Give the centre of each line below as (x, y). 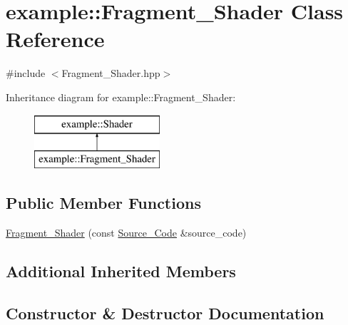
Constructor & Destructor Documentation (165, 313)
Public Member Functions (103, 203)
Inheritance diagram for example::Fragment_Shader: (121, 97)
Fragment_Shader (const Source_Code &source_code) (126, 232)
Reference (55, 39)
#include (26, 73)
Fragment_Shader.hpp (111, 73)
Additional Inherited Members (121, 270)
